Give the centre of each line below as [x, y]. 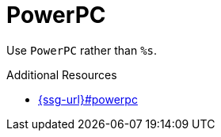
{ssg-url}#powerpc [88, 99]
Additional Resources [62, 74]
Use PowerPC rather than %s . [82, 50]
